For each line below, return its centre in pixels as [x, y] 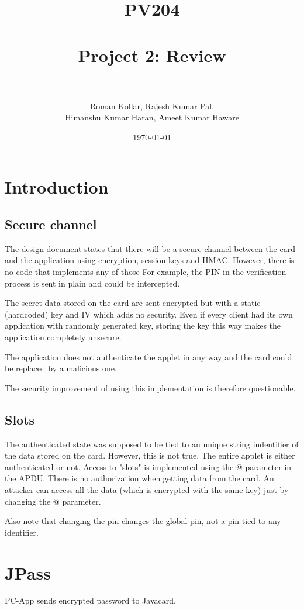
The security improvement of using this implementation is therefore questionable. [150, 387]
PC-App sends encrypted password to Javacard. [90, 600]
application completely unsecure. [63, 337]
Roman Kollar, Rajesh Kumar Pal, [152, 106]
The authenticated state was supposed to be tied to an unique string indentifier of [152, 444]
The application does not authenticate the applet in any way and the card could [148, 356]
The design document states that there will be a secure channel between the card [150, 248]
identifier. [22, 532]
